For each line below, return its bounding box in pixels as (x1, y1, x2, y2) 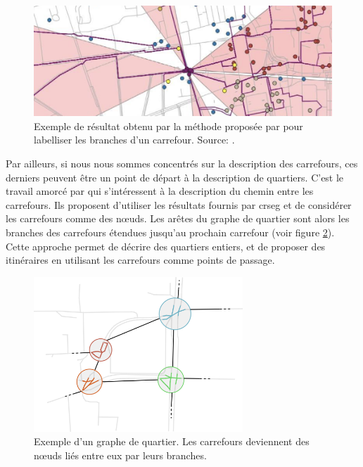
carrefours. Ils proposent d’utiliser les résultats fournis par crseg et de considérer (6, 197, 352, 212)
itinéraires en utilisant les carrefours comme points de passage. (6, 252, 275, 267)
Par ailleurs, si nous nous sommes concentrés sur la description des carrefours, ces (6, 155, 358, 170)
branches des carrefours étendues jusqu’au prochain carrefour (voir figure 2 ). (6, 224, 335, 239)
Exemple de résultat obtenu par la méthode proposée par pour (34, 118, 303, 133)
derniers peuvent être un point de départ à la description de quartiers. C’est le (6, 169, 344, 184)
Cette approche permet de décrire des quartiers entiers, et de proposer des (6, 238, 326, 253)
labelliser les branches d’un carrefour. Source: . (34, 132, 235, 147)
